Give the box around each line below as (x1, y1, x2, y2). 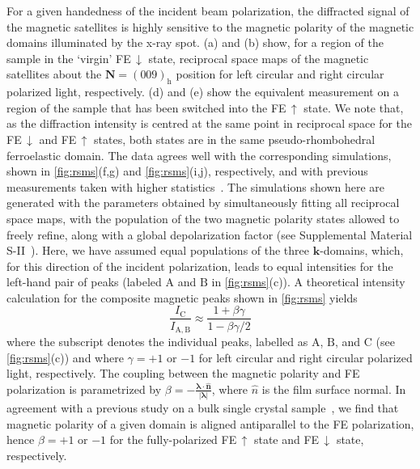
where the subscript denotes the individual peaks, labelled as (6, 333, 308, 349)
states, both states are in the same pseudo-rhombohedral (94, 130, 375, 147)
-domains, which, (320, 242, 404, 259)
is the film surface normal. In (261, 380, 406, 397)
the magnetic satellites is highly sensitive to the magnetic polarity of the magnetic (6, 18, 414, 35)
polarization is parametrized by (6, 380, 162, 397)
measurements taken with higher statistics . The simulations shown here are (6, 178, 385, 195)
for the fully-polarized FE (109, 431, 237, 448)
